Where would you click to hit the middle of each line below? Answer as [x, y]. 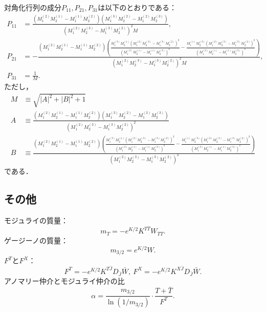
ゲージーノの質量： [36, 240]
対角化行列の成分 [33, 7]
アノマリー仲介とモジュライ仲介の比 [64, 281]
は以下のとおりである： [137, 7]
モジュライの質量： [36, 220]
